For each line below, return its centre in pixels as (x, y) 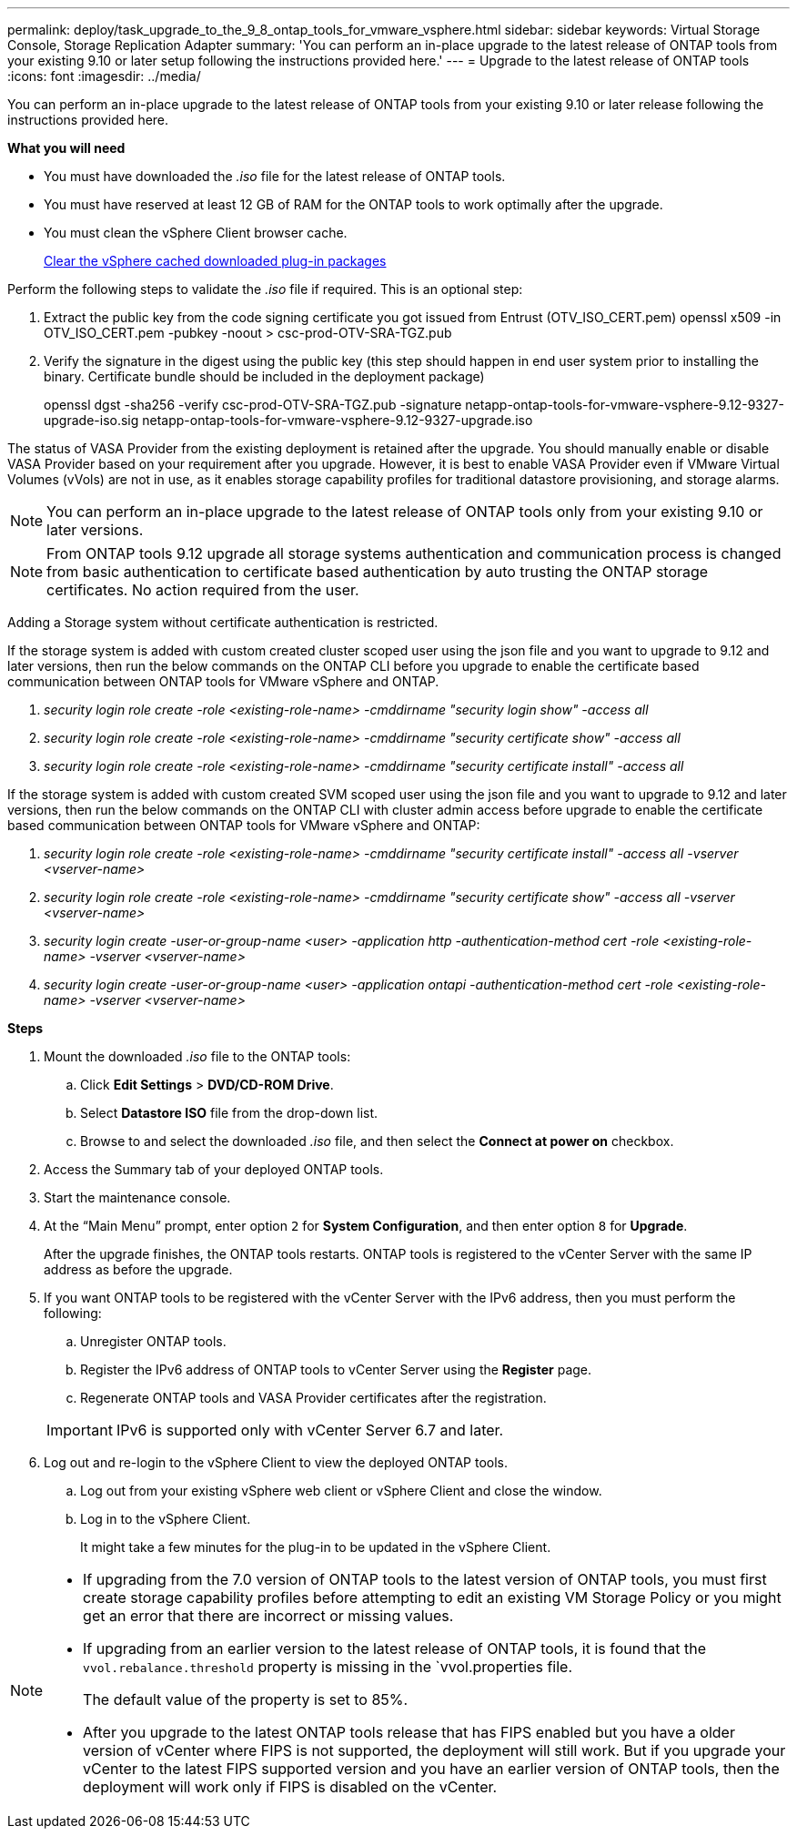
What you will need (66, 148)
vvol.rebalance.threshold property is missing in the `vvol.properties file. (328, 1667)
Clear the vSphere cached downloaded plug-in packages (215, 261)
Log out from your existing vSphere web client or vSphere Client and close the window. (341, 1491)
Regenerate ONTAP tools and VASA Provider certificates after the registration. (313, 1398)
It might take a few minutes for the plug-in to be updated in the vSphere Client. (316, 1547)
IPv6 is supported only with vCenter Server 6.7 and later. (310, 1430)
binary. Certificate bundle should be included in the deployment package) (264, 376)
